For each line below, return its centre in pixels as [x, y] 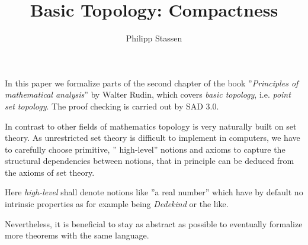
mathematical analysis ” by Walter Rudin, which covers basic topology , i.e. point [148, 94]
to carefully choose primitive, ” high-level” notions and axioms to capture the [145, 149]
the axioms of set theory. [50, 172]
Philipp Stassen [154, 38]
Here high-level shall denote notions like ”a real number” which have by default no [154, 192]
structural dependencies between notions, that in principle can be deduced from [150, 161]
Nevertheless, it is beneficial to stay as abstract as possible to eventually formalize [154, 223]
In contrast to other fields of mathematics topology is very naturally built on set [151, 126]
